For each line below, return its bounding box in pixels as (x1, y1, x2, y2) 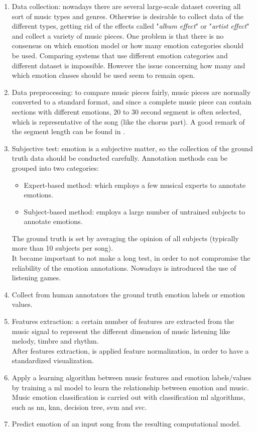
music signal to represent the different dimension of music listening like (12, 326, 230, 336)
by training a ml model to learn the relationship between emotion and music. (12, 382, 249, 392)
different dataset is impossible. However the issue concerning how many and (12, 60, 245, 70)
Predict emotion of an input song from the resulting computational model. (12, 418, 241, 429)
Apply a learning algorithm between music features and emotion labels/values (12, 372, 251, 382)
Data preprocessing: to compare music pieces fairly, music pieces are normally (12, 86, 251, 97)
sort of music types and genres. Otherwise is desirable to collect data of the (12, 11, 243, 21)
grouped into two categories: (12, 162, 99, 173)
